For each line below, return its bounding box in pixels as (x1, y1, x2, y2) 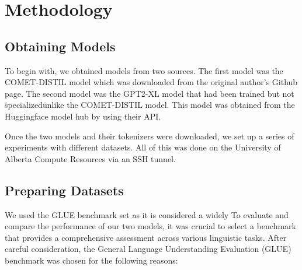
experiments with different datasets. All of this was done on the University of (5, 141, 281, 153)
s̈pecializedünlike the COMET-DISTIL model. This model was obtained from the (5, 99, 295, 111)
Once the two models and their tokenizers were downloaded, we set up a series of (5, 129, 294, 142)
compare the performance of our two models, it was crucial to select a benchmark (5, 220, 296, 232)
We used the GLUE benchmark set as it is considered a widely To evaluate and (5, 208, 289, 220)
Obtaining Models (5, 37, 116, 55)
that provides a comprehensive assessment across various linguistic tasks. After (5, 231, 287, 243)
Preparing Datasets (5, 181, 124, 199)
